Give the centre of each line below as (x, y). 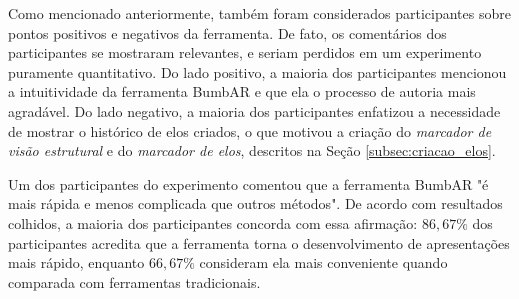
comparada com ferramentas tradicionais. (134, 281)
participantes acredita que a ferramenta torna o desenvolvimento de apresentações (259, 242)
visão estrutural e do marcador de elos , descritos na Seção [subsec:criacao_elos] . (252, 150)
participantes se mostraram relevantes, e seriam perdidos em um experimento (245, 52)
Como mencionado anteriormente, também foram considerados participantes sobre (259, 13)
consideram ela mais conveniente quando (323, 262)
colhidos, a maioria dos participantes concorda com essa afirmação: (213, 222)
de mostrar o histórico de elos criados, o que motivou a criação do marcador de (250, 130)
